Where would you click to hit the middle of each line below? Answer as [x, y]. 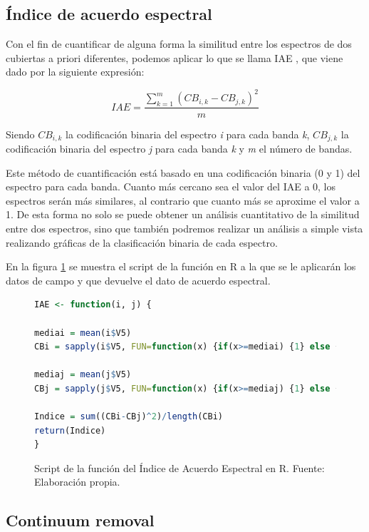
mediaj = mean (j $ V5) [83, 375]
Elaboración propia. [77, 482]
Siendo [20, 134]
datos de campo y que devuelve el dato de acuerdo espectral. [138, 280]
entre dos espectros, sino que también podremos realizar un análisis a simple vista [184, 228]
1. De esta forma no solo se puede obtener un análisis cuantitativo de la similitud [183, 214]
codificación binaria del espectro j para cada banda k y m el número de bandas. [179, 148]
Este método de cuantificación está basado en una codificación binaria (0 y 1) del [183, 172]
